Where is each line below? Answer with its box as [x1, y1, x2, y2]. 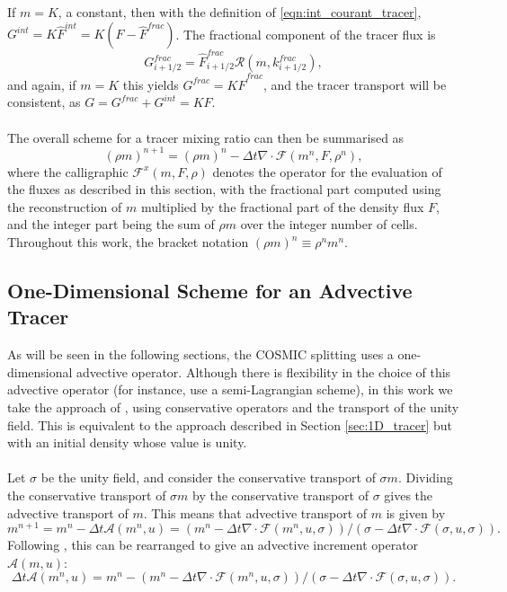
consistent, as [7, 93, 81, 111]
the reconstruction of [7, 197, 122, 216]
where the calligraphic [7, 162, 129, 181]
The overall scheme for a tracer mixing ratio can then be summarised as [7, 128, 405, 146]
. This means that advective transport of [143, 503, 368, 522]
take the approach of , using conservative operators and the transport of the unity [7, 397, 459, 416]
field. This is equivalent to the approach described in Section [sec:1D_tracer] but [7, 415, 452, 434]
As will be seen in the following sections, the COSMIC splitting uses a [7, 345, 394, 364]
